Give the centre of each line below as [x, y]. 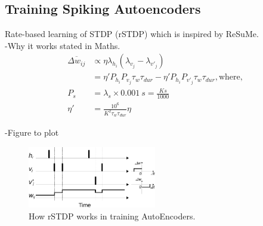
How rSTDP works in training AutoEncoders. [112, 216]
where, [230, 77]
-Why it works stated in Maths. [63, 45]
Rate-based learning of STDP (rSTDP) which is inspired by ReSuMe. [132, 34]
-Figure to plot [32, 132]
